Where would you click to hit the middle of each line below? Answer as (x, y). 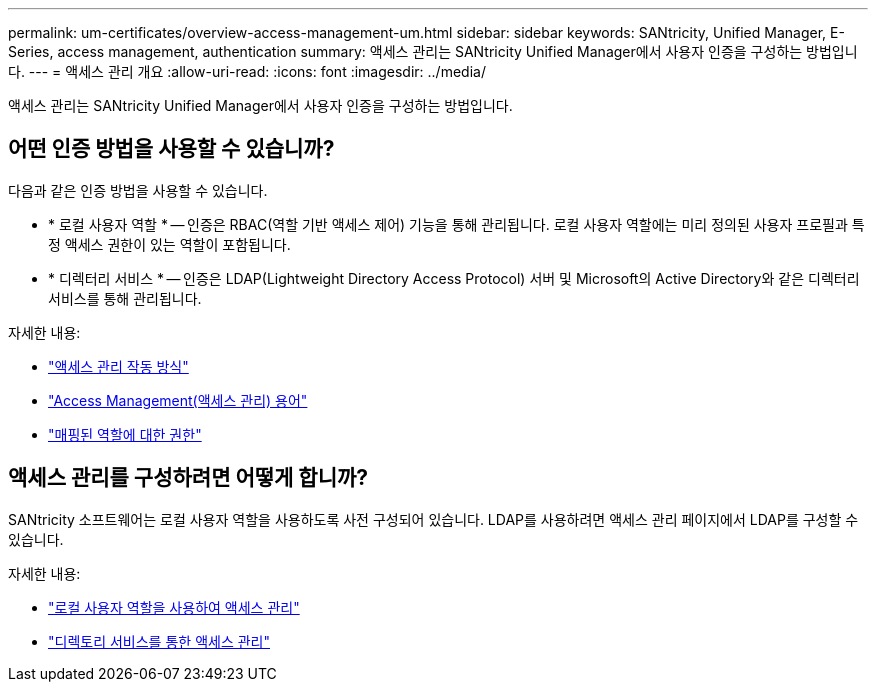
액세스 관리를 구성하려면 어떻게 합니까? (188, 478)
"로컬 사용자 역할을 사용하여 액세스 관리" (174, 607)
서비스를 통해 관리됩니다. (125, 298)
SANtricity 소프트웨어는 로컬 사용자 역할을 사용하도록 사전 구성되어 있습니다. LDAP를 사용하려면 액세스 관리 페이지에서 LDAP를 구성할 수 (433, 519)
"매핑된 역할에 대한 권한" (125, 434)
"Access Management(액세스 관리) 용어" (178, 400)
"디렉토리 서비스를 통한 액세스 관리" (159, 641)
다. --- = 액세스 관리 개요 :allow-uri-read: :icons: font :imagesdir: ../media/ (247, 71)
